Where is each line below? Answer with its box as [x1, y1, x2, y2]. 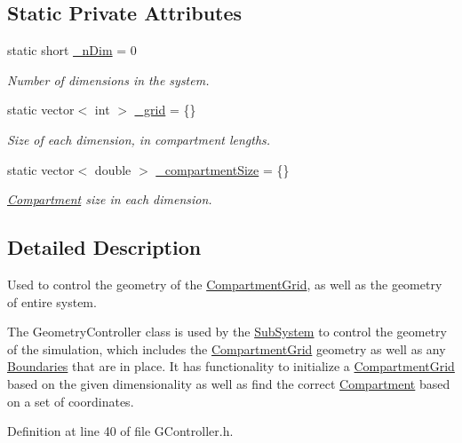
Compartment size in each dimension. [7, 190, 212, 209]
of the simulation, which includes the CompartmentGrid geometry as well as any [7, 339, 446, 358]
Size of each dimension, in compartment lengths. [7, 130, 271, 148]
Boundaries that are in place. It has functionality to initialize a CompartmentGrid [7, 357, 455, 376]
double [94, 160, 131, 178]
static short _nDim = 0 [7, 41, 137, 59]
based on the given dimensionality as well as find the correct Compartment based [7, 374, 450, 392]
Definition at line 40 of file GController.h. [7, 422, 234, 440]
